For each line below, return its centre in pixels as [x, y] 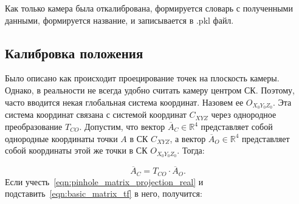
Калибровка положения [74, 53]
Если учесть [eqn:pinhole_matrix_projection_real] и [104, 181]
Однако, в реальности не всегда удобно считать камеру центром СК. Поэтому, [150, 90]
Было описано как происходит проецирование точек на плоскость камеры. [142, 78]
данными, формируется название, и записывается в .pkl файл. [119, 20]
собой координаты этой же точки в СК [76, 150]
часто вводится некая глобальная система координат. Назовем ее [124, 102]
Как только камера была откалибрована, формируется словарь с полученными [149, 8]
